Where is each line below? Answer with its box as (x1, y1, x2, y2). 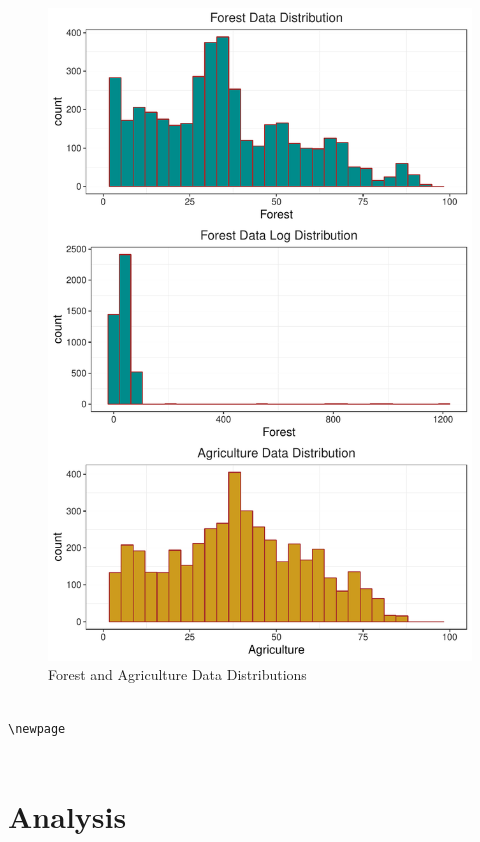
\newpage (8, 721, 66, 736)
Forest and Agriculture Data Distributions (48, 664, 307, 685)
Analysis (8, 796, 127, 837)
